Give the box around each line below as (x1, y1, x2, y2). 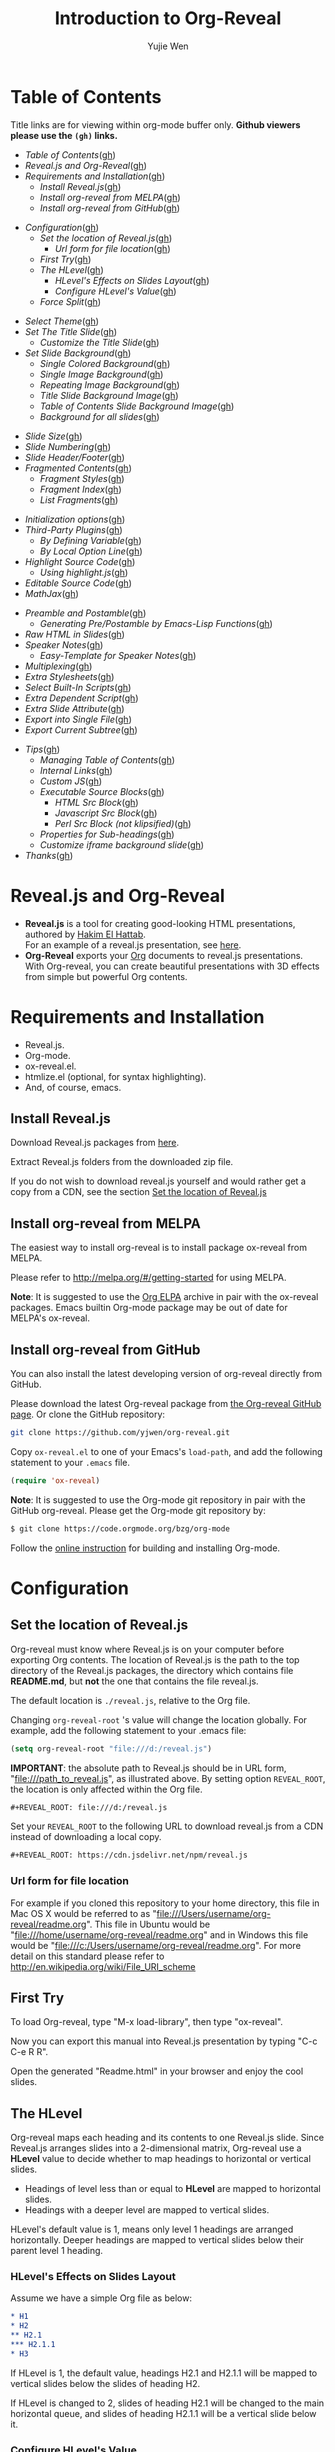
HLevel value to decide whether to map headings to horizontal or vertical (10, 2153, 312, 2165)
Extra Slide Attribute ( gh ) (24, 702, 125, 714)
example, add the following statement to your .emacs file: (10, 1724, 247, 1736)
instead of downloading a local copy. (10, 1831, 162, 1843)
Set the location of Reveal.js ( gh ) (39, 232, 173, 244)
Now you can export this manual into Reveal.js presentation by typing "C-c (10, 2035, 318, 2047)
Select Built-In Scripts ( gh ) (24, 681, 132, 693)
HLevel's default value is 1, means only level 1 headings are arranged (10, 2223, 294, 2236)
